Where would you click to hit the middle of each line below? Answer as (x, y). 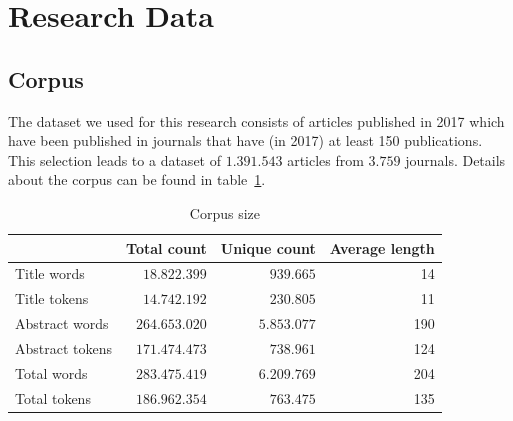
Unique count (268, 247)
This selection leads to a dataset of (114, 159)
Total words (51, 372)
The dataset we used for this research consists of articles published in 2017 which (256, 120)
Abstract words (62, 323)
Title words (50, 273)
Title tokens (52, 298)
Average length (382, 247)
